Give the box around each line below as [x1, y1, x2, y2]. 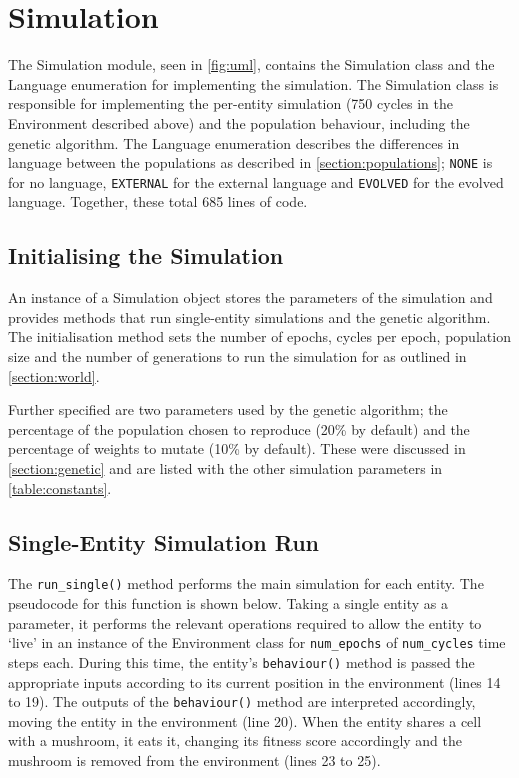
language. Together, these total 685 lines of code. [8, 191, 308, 212]
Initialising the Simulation [8, 240, 284, 271]
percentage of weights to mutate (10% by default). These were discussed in [8, 438, 466, 459]
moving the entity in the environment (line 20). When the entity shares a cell [8, 710, 482, 731]
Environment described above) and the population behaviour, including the [8, 112, 470, 133]
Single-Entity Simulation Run [8, 526, 319, 557]
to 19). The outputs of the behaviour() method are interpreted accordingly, [8, 691, 476, 712]
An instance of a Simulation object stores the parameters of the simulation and [8, 287, 493, 308]
